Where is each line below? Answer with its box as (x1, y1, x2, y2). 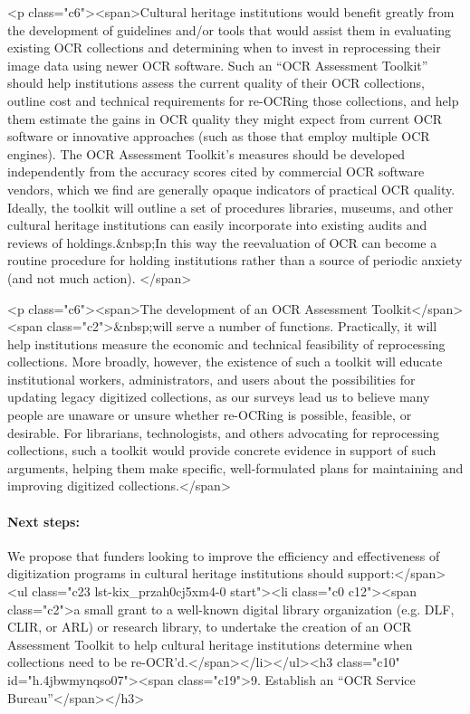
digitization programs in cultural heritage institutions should (7, 564, 344, 583)
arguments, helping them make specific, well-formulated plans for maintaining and (7, 458, 464, 477)
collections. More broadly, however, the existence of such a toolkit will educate (7, 352, 443, 371)
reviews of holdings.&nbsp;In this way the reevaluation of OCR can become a (7, 233, 437, 252)
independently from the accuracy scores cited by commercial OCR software (7, 162, 425, 181)
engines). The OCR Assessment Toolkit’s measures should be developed (7, 144, 406, 163)
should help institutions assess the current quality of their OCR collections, (7, 73, 425, 92)
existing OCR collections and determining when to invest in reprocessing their (7, 38, 441, 57)
